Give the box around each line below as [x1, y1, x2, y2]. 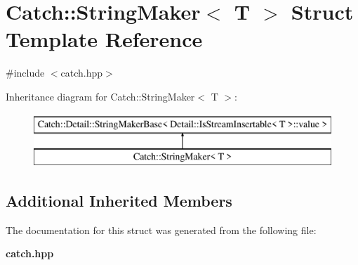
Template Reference [6, 25, 203, 53]
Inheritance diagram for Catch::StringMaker [6, 89, 195, 103]
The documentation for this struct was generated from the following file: [6, 222, 317, 237]
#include [6, 65, 45, 80]
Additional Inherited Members [6, 190, 232, 212]
